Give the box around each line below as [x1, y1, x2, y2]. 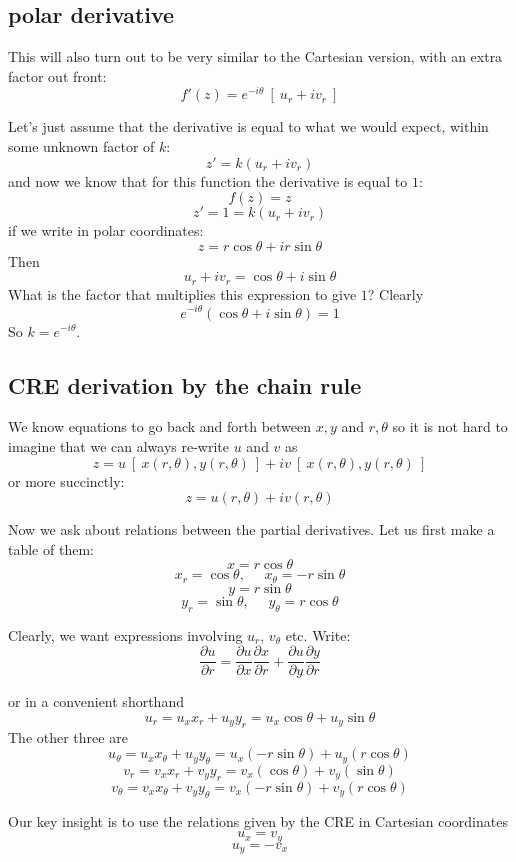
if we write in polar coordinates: [8, 220, 204, 241]
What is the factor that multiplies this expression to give [8, 283, 357, 304]
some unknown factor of [8, 136, 155, 157]
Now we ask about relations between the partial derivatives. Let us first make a [8, 519, 495, 540]
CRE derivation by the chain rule [8, 369, 362, 400]
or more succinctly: [8, 470, 125, 491]
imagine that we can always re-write [8, 435, 230, 456]
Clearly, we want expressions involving [8, 624, 243, 645]
